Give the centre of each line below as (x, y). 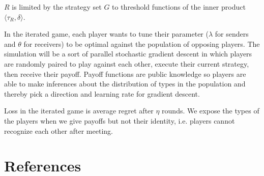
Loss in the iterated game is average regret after (79, 111)
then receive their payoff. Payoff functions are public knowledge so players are (125, 74)
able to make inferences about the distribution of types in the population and (125, 84)
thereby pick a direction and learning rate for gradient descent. (102, 93)
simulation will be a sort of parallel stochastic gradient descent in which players (128, 54)
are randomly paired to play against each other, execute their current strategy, (127, 63)
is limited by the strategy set (57, 7)
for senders (232, 34)
